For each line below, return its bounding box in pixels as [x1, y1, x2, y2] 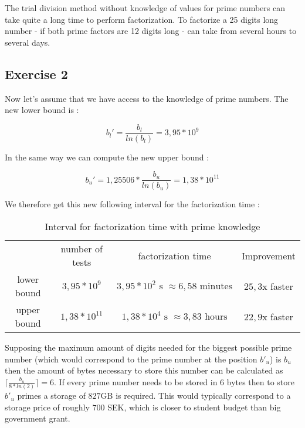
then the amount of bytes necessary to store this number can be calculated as [5, 364, 283, 376]
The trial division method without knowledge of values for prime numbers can [5, 2, 285, 13]
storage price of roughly [5, 400, 90, 413]
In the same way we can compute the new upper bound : [5, 150, 209, 163]
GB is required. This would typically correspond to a [100, 389, 291, 402]
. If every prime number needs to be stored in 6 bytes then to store [54, 375, 295, 388]
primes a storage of [17, 389, 86, 402]
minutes [199, 281, 232, 291]
